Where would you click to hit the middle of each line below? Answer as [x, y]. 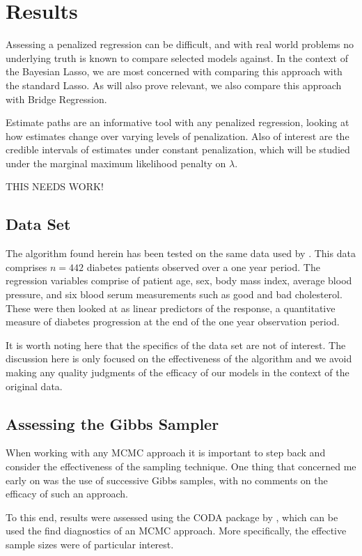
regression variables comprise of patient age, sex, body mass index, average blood [179, 280]
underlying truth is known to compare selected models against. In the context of [177, 57]
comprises [26, 267]
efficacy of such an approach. [67, 494]
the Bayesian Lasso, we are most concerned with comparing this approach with [174, 71]
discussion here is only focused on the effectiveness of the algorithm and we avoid [179, 358]
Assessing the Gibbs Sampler [112, 423]
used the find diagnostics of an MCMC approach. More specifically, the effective [176, 531]
